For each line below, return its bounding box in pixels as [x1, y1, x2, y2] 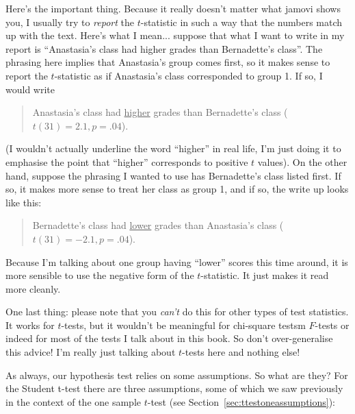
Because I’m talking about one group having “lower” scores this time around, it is [5, 254, 348, 269]
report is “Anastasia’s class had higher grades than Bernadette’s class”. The [5, 41, 323, 56]
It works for [5, 317, 55, 332]
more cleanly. [5, 281, 61, 295]
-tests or [315, 317, 350, 332]
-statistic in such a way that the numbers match [140, 14, 343, 29]
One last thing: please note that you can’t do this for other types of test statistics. [5, 304, 349, 319]
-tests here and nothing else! [182, 345, 300, 359]
